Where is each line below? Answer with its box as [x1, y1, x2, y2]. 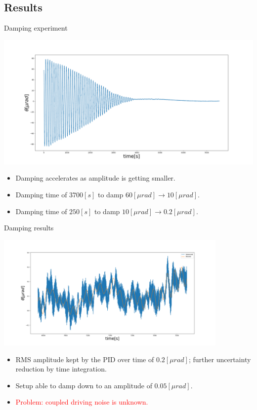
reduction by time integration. [15, 364, 107, 374]
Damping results [4, 223, 54, 233]
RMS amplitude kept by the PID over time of [15, 354, 154, 364]
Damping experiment [4, 23, 68, 33]
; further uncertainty [188, 354, 251, 364]
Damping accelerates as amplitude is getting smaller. [15, 173, 175, 183]
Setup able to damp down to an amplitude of [15, 380, 152, 390]
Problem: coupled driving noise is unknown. [15, 397, 148, 407]
